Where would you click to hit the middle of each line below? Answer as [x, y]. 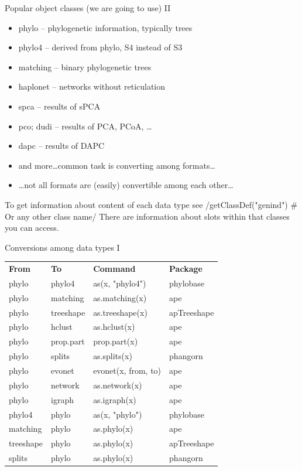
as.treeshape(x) [120, 312]
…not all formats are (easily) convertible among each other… [126, 185]
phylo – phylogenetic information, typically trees [105, 27]
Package [186, 269]
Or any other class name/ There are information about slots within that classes [147, 216]
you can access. [32, 228]
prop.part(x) [116, 341]
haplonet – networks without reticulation [92, 86]
